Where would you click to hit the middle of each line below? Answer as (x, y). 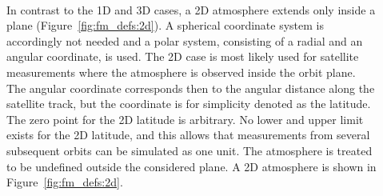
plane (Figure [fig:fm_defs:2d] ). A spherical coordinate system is (166, 25)
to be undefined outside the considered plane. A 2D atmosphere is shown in (191, 166)
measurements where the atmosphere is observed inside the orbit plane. (181, 72)
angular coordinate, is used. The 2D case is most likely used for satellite (183, 56)
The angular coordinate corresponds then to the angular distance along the (191, 88)
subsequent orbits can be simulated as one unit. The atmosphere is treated (190, 150)
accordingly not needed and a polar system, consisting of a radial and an (185, 40)
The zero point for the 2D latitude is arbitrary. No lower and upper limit (185, 119)
